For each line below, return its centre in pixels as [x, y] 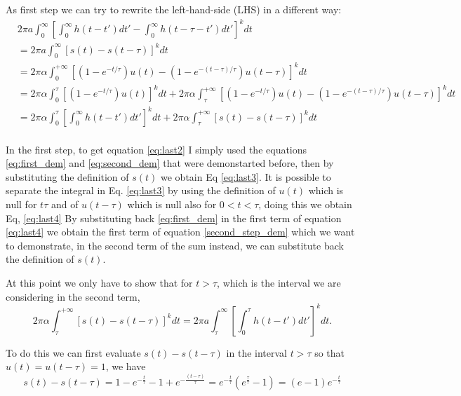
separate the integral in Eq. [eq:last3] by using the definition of [141, 190]
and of [65, 204]
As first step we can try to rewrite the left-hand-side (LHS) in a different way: [174, 9]
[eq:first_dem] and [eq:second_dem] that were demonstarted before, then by [170, 163]
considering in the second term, [73, 296]
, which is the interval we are [279, 283]
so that [330, 352]
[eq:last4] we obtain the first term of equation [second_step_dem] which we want [180, 232]
